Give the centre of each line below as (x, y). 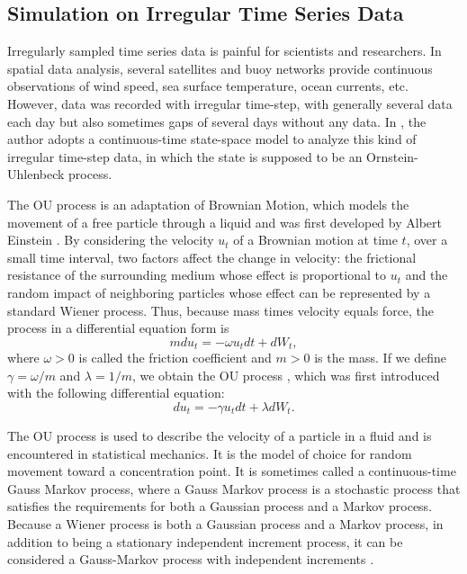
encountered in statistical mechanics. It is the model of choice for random (210, 453)
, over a (427, 240)
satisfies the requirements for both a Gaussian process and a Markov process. (220, 506)
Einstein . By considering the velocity (111, 240)
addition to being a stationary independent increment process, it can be (205, 541)
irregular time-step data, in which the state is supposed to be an (185, 156)
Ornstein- (392, 156)
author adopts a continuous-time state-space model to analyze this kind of (212, 139)
